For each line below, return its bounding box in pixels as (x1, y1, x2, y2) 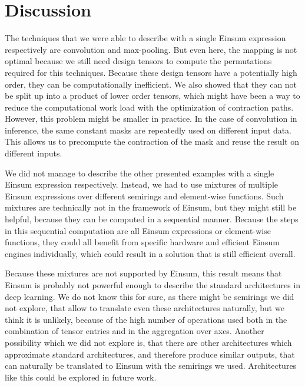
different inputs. (5, 147, 62, 159)
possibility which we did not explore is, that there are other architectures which (5, 336, 292, 348)
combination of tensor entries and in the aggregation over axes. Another (5, 325, 264, 337)
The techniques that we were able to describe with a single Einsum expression (5, 32, 286, 44)
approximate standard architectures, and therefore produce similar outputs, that (5, 348, 295, 360)
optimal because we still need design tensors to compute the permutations (5, 55, 272, 67)
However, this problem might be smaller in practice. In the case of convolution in (5, 112, 297, 125)
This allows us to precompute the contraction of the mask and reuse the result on (5, 135, 299, 148)
